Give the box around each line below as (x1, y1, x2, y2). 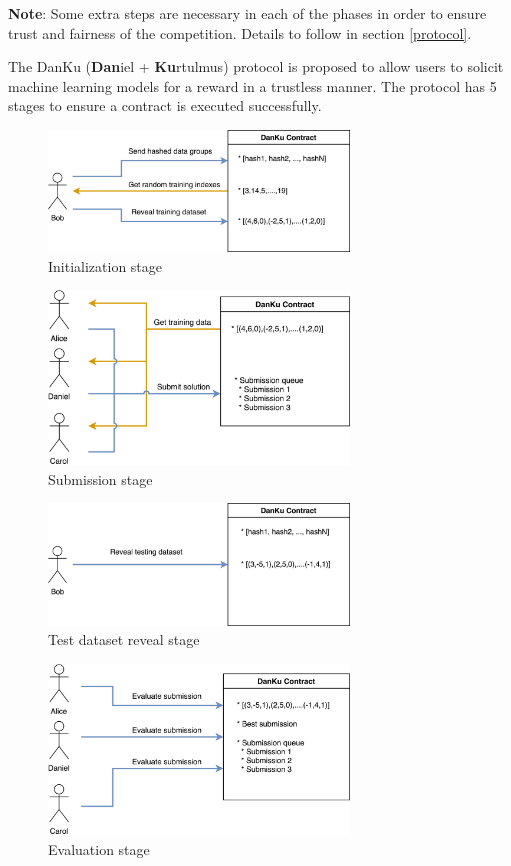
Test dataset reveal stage (48, 629, 200, 650)
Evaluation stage (48, 838, 150, 859)
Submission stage (48, 468, 153, 489)
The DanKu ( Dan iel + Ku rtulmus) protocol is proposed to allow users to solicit (8, 56, 504, 77)
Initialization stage (48, 255, 163, 276)
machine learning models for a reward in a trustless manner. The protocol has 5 (8, 75, 497, 96)
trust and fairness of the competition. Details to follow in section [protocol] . (8, 22, 472, 43)
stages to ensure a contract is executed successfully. (8, 95, 322, 116)
